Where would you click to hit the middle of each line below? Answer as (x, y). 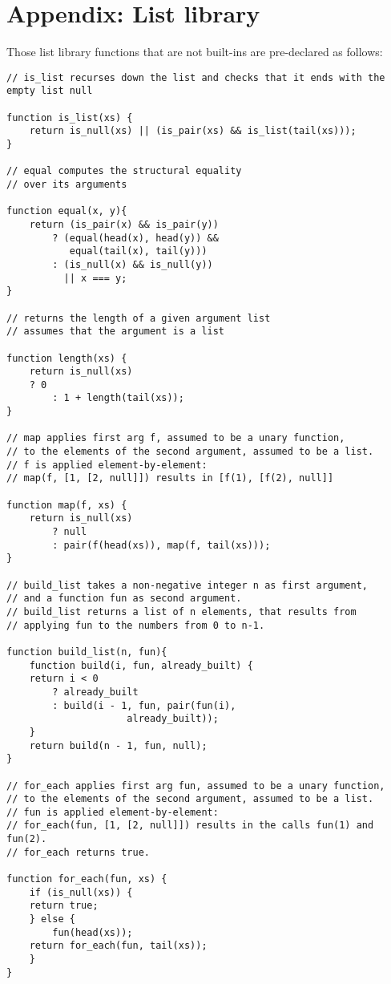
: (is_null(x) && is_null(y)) (133, 264)
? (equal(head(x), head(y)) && (135, 238)
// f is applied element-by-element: (107, 465)
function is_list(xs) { (70, 117)
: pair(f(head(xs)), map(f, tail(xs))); (161, 545)
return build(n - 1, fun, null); (118, 745)
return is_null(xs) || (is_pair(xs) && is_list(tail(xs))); (193, 131)
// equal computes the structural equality (124, 171)
